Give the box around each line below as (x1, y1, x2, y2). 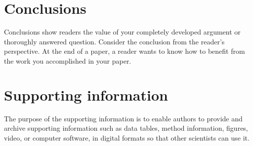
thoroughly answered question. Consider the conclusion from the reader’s (4, 36, 225, 46)
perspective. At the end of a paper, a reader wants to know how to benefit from (4, 46, 245, 56)
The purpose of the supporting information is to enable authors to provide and (4, 113, 243, 123)
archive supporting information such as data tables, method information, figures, (4, 123, 248, 133)
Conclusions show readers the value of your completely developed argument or (4, 27, 241, 37)
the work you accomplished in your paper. (4, 55, 131, 66)
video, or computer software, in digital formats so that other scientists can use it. (4, 132, 250, 143)
